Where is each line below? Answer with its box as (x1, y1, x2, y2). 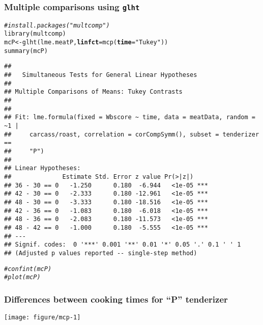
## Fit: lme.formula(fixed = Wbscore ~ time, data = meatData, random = (4, 114, 255, 121)
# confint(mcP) (4, 265, 52, 273)
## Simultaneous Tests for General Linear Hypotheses (4, 71, 197, 79)
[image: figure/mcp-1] (4, 314, 81, 321)
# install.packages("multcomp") (4, 21, 110, 29)
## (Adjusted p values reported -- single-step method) (4, 249, 197, 257)
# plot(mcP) (4, 274, 41, 281)
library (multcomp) (4, 30, 66, 38)
